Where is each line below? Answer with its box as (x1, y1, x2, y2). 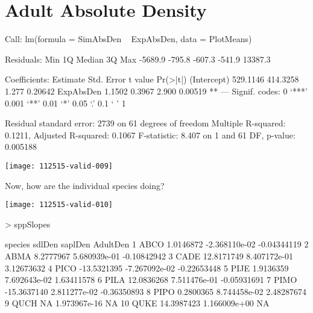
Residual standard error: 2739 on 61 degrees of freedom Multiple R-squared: (5, 117, 286, 129)
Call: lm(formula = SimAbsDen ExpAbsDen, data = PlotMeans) (5, 33, 252, 45)
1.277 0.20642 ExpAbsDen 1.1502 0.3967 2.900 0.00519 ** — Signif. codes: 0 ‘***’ (5, 84, 308, 97)
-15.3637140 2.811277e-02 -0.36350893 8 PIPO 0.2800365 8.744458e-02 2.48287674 (5, 285, 307, 297)
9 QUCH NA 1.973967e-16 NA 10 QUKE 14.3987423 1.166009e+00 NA (5, 297, 270, 309)
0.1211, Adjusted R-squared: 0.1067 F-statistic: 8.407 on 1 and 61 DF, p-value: (5, 128, 296, 141)
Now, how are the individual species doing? (5, 179, 165, 191)
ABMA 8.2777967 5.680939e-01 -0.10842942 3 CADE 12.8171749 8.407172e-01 (5, 249, 294, 262)
